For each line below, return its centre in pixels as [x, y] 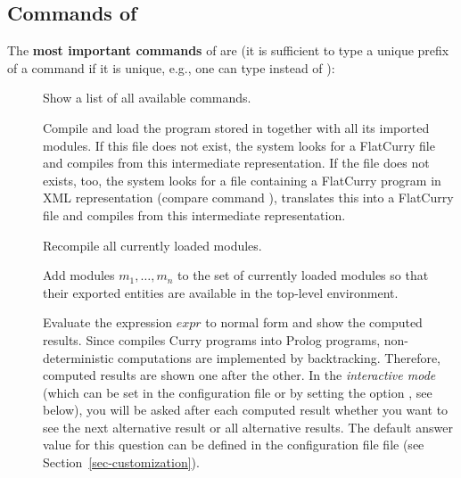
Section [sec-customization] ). [121, 462]
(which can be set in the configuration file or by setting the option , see [238, 392]
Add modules [79, 275]
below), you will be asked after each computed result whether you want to [246, 410]
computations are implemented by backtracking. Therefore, [280, 357]
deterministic [78, 357]
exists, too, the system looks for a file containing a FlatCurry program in [242, 180]
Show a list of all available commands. [147, 98]
